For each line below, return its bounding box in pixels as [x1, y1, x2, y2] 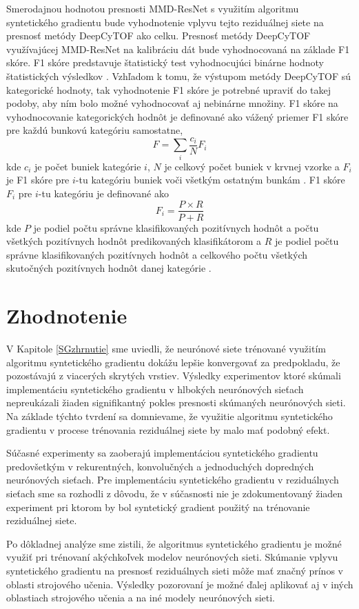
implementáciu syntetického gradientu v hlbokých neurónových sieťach [6, 381, 304, 396]
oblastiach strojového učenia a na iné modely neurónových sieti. [6, 590, 275, 605]
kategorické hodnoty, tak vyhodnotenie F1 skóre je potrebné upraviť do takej [6, 82, 331, 97]
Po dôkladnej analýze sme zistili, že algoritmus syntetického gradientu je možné [6, 536, 342, 550]
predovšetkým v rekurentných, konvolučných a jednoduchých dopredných [6, 459, 314, 473]
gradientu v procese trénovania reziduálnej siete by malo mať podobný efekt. [6, 422, 330, 437]
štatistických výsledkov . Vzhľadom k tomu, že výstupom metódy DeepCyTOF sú [6, 68, 351, 83]
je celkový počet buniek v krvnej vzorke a [164, 159, 340, 173]
